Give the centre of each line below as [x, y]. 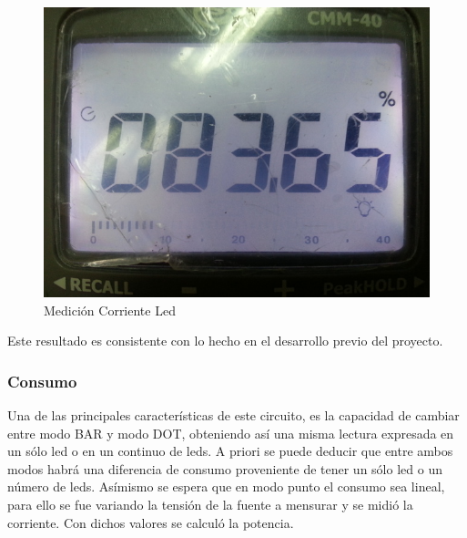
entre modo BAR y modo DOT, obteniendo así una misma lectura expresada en [231, 433]
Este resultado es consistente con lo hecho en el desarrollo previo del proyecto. [225, 341]
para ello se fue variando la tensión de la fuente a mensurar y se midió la [210, 504]
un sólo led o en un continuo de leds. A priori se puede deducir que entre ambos [230, 451]
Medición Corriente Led [110, 310]
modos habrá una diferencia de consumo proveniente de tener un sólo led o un [225, 468]
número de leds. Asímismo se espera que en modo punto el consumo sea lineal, [226, 486]
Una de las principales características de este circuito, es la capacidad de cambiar [233, 415]
